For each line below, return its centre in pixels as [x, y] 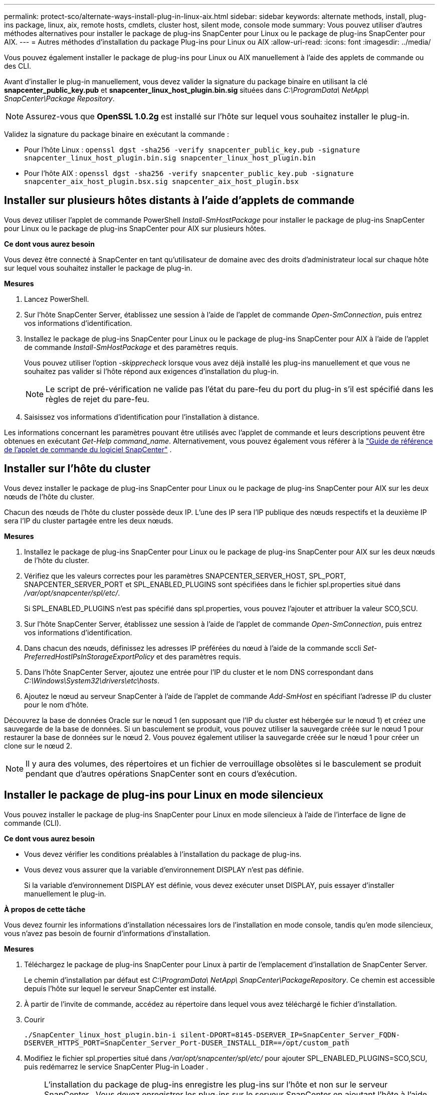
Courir [34, 1019]
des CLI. [18, 66]
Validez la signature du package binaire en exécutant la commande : [117, 134]
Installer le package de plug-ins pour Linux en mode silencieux [164, 795]
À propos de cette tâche [45, 909]
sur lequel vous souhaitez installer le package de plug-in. [98, 268]
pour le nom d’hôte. [56, 704]
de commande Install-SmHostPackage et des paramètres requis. [131, 347]
